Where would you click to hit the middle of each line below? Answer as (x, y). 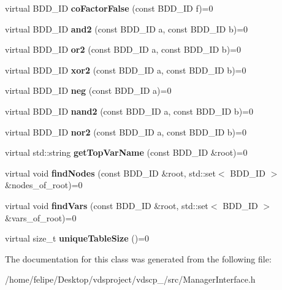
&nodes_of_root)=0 (44, 185)
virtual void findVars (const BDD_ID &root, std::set (107, 205)
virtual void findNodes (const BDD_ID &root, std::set (110, 173)
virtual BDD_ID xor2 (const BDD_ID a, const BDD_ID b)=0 (126, 70)
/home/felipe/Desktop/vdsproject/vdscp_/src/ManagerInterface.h (130, 279)
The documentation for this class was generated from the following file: (138, 258)
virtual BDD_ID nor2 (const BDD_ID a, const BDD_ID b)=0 (126, 132)
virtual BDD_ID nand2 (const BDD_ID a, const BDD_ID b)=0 (129, 111)
